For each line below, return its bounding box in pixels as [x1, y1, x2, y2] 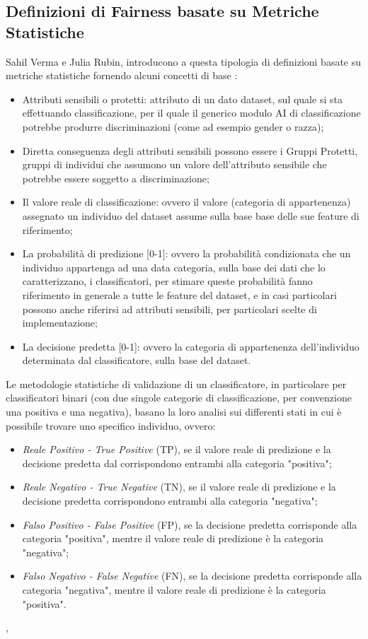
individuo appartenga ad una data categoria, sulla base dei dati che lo [22, 259, 326, 274]
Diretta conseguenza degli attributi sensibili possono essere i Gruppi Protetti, [22, 143, 358, 158]
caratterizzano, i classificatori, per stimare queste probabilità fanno [22, 274, 313, 288]
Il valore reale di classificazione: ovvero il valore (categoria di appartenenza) [22, 194, 351, 209]
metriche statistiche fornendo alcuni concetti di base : [6, 68, 238, 83]
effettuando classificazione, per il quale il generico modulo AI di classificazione [22, 105, 361, 120]
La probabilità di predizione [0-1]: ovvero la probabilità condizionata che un [22, 246, 351, 261]
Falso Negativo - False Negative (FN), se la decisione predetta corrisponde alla [22, 568, 362, 583]
